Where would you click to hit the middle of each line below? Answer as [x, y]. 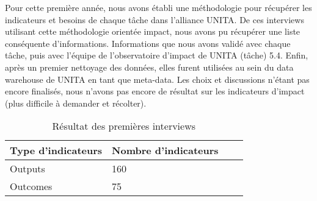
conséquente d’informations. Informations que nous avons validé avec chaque [148, 43]
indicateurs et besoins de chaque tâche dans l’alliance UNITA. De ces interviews [155, 19]
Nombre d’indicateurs [165, 150]
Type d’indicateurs [56, 150]
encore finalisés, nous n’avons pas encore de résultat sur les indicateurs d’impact [155, 91]
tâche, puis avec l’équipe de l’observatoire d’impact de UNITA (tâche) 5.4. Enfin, [157, 55]
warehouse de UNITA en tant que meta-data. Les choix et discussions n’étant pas [157, 79]
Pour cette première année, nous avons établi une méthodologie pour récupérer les [158, 7]
